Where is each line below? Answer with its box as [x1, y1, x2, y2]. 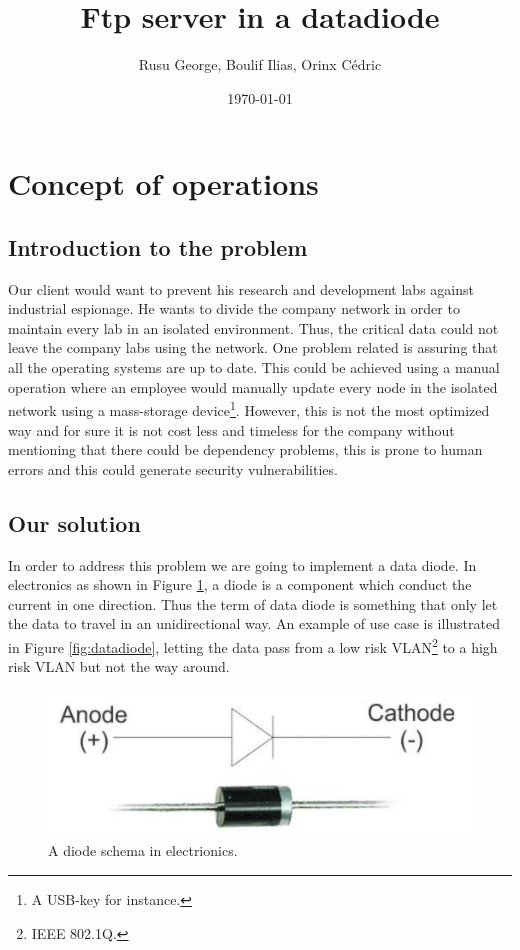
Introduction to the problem [8, 231, 308, 262]
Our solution [8, 507, 141, 538]
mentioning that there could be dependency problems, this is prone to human [8, 439, 483, 460]
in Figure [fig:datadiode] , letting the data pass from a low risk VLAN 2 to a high [8, 633, 498, 657]
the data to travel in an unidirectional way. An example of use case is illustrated [8, 613, 500, 634]
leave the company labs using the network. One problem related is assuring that [8, 337, 498, 358]
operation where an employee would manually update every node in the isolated [8, 376, 498, 397]
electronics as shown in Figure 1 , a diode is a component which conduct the [8, 574, 472, 595]
